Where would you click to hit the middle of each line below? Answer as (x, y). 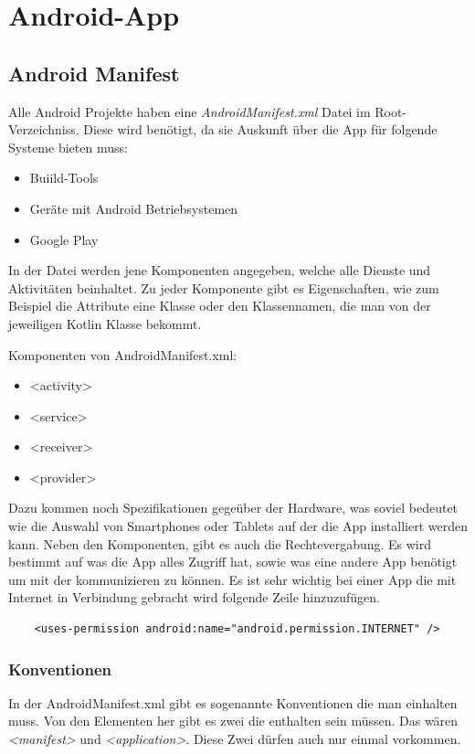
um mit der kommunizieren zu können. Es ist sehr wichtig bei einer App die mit (232, 579)
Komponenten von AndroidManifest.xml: (123, 354)
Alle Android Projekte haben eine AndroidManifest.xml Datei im (190, 111)
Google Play (64, 239)
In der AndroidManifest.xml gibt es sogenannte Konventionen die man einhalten (233, 702)
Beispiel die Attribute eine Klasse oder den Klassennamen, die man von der (220, 306)
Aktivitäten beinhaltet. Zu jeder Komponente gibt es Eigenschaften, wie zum (224, 287)
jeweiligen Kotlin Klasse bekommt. (105, 323)
